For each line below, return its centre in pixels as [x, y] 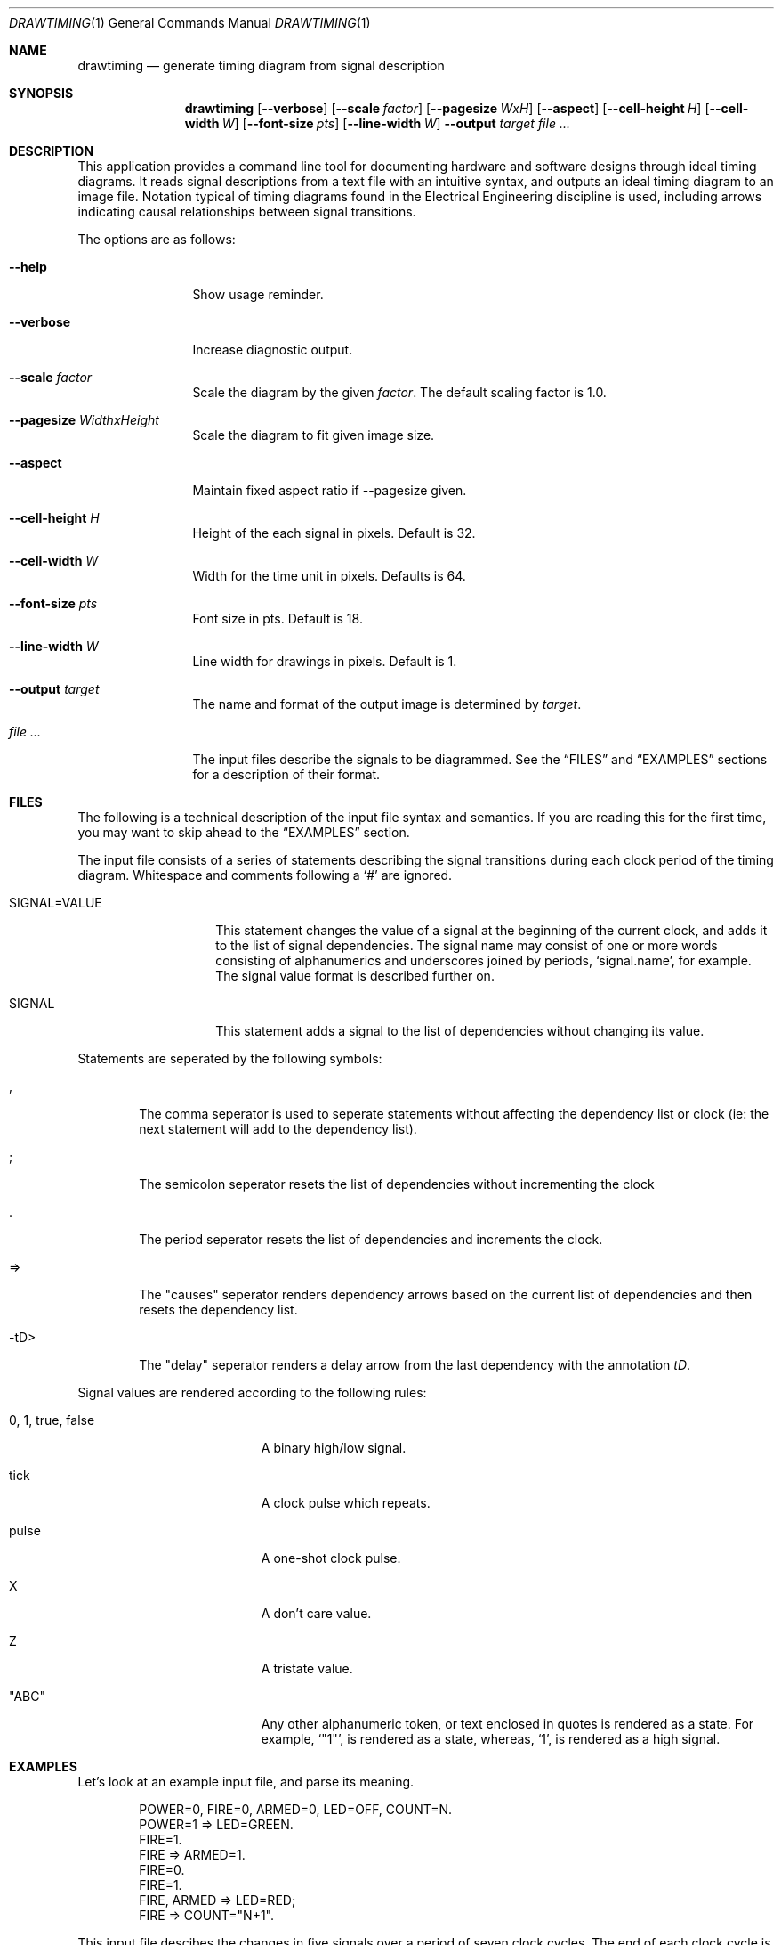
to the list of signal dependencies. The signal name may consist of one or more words [467, 945]
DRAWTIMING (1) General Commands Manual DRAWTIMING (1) [190, 23]
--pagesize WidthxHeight [84, 420]
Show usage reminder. [258, 294]
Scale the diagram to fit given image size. [314, 435]
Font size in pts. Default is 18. [278, 618]
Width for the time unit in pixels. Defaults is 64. [329, 576]
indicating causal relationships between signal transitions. [247, 212]
